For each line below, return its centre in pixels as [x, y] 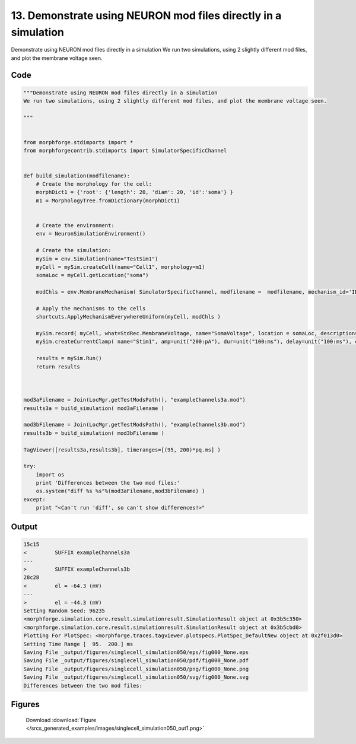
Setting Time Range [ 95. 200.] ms [78, 644]
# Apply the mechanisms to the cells [91, 308]
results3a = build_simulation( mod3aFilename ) [94, 408]
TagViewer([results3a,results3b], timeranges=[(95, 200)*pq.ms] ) [122, 450]
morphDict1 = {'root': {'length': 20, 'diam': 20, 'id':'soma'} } [135, 192]
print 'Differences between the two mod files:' [108, 483]
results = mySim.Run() [69, 358]
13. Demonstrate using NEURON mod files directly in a [146, 15]
